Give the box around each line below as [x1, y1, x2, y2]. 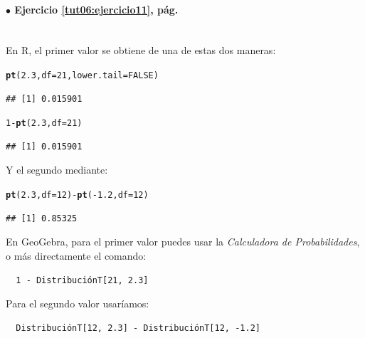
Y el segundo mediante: [6, 162, 108, 177]
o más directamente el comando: [6, 248, 147, 263]
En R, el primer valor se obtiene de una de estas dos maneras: [6, 43, 276, 58]
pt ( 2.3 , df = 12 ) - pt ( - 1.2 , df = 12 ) [6, 190, 149, 201]
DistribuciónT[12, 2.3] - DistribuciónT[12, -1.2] [16, 322, 260, 333]
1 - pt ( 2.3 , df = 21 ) [6, 118, 83, 129]
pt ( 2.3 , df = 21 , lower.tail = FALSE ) [6, 70, 159, 80]
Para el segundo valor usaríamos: [6, 296, 149, 311]
